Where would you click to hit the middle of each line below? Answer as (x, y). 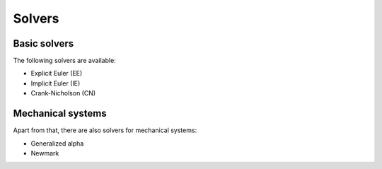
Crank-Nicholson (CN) (63, 93)
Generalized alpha (57, 143)
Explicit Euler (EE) (57, 74)
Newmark (45, 153)
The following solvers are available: (64, 61)
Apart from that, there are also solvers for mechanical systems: (105, 130)
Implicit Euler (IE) (56, 83)
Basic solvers (44, 43)
